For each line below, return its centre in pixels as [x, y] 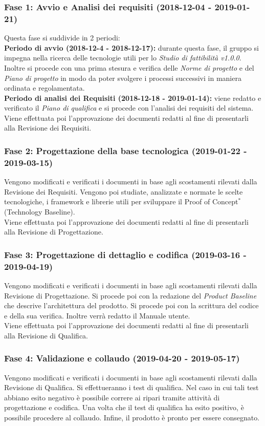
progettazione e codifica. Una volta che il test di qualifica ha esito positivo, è [124, 407]
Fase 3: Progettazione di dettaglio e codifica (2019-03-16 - [125, 254]
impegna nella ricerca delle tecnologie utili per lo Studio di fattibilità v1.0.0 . [123, 58]
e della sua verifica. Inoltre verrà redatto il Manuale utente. [97, 315]
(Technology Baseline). [40, 211]
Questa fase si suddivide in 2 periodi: [62, 38]
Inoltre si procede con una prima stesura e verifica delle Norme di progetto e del [129, 67]
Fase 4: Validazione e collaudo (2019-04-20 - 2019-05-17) [122, 358]
